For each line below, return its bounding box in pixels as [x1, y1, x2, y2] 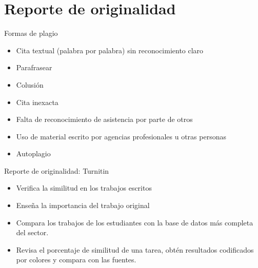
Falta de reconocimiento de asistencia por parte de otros [16, 114, 193, 125]
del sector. [16, 227, 49, 238]
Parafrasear [16, 62, 52, 73]
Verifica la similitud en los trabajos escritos [16, 182, 152, 193]
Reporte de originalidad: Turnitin [4, 165, 109, 176]
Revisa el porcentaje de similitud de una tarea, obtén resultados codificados [16, 244, 254, 255]
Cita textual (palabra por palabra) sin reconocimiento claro [16, 45, 204, 55]
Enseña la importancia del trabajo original [16, 200, 150, 211]
